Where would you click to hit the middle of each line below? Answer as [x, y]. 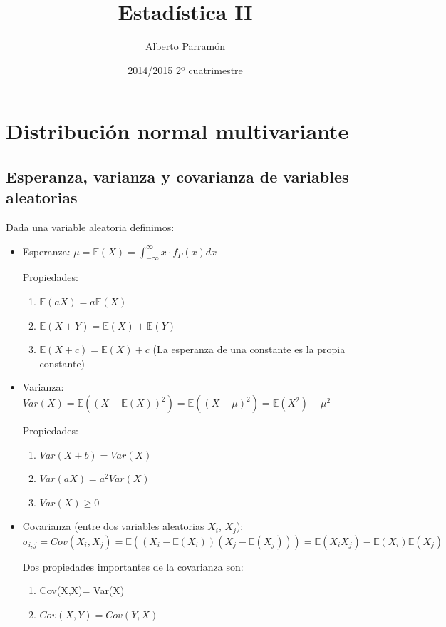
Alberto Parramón [185, 46]
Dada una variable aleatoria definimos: [90, 227]
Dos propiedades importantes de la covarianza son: [133, 566]
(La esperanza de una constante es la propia [249, 349]
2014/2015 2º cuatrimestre [185, 70]
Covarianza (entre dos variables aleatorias [113, 526]
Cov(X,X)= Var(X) [82, 590]
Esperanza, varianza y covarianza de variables [177, 176]
